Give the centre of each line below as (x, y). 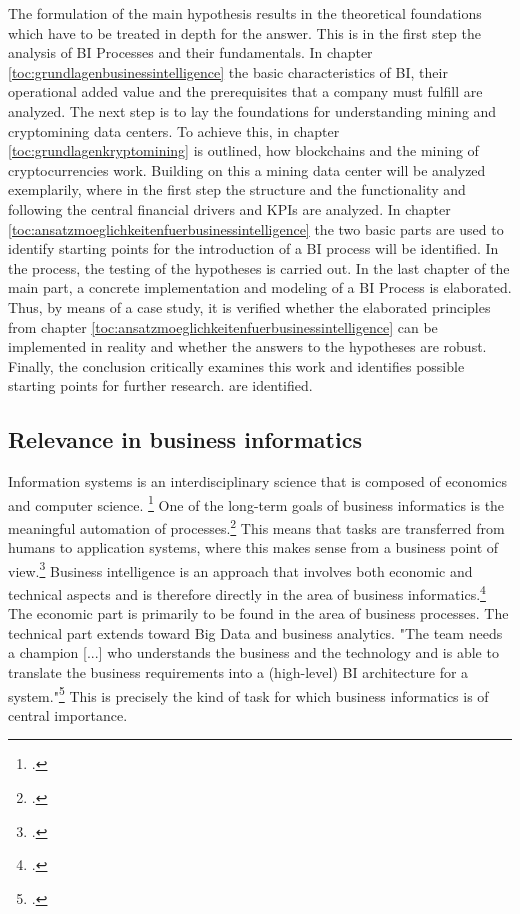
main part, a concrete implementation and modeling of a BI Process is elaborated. (260, 287)
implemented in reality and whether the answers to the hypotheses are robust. (247, 346)
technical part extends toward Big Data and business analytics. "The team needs (255, 632)
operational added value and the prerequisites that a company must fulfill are (245, 91)
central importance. (68, 714)
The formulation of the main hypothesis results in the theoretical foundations (245, 13)
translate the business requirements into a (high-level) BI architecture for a (238, 672)
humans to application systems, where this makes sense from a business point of (253, 547)
